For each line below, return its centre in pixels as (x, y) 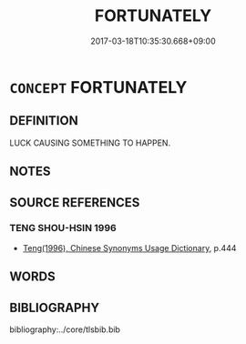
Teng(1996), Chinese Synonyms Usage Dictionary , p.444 (129, 248)
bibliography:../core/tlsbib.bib (65, 329)
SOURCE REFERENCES (75, 202)
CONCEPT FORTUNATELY (98, 87)
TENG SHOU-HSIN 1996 (63, 228)
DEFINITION (44, 121)
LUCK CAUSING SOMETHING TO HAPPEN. (90, 143)
